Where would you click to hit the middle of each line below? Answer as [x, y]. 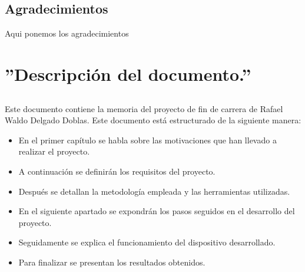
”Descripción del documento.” [128, 73]
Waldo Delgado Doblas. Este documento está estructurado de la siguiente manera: [153, 120]
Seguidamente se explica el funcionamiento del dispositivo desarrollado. [147, 242]
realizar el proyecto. [54, 151]
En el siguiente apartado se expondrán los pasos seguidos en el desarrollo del [157, 211]
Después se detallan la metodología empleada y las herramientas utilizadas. [154, 191]
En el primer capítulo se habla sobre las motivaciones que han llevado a [147, 140]
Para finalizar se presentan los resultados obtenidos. [112, 262]
